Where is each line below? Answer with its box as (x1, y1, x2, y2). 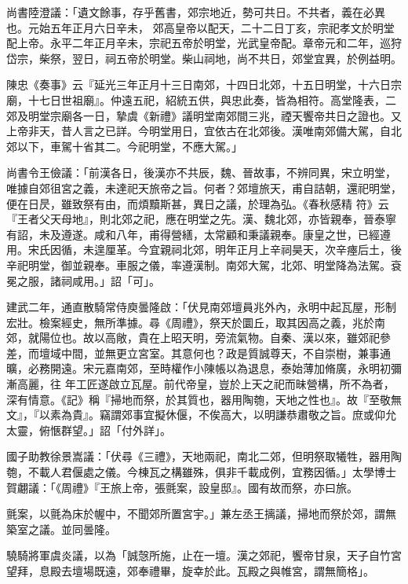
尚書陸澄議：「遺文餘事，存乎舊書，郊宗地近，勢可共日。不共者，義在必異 (6, 4, 385, 20)
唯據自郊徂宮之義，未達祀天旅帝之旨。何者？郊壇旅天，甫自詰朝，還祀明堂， (6, 179, 402, 196)
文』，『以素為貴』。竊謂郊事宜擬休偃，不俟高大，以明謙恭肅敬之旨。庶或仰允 (6, 406, 396, 423)
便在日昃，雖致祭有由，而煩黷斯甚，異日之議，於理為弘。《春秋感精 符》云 (6, 195, 389, 211)
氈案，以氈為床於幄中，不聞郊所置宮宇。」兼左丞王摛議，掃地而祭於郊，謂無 (6, 505, 396, 522)
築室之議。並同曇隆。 (6, 520, 116, 537)
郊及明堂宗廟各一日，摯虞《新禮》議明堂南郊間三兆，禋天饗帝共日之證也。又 (6, 107, 402, 123)
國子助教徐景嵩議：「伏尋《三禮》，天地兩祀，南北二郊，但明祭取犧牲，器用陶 (6, 448, 402, 465)
